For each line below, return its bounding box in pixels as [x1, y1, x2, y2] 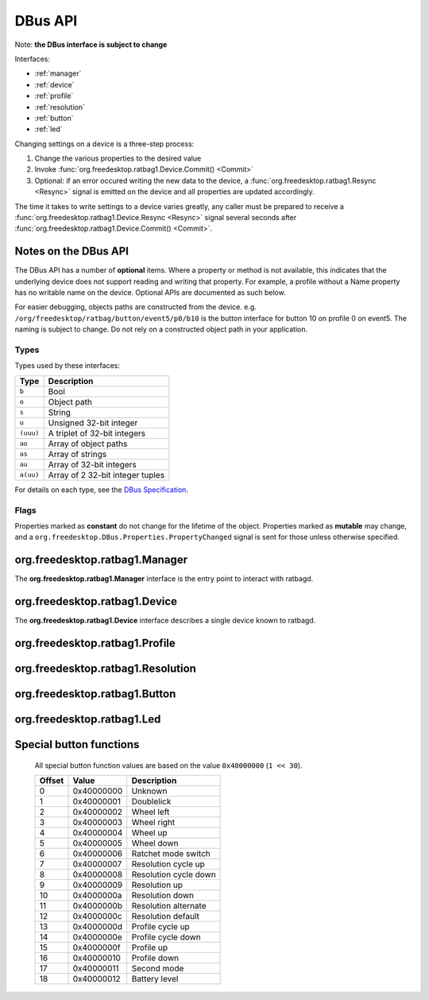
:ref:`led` [34, 124, 63, 134]
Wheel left [131, 807, 170, 817]
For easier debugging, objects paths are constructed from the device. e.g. [14, 302, 257, 312]
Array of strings [48, 448, 107, 459]
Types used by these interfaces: [14, 361, 121, 370]
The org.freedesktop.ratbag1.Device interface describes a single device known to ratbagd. [14, 616, 316, 626]
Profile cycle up [131, 921, 190, 932]
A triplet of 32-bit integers [48, 428, 146, 439]
